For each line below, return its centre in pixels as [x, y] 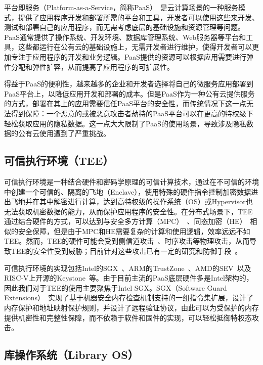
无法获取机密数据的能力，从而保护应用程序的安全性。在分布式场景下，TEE [128, 211]
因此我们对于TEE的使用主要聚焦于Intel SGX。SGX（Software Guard [116, 287]
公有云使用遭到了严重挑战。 [64, 133]
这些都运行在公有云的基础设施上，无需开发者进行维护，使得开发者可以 [135, 47]
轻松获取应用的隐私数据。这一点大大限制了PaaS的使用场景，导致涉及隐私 [125, 123]
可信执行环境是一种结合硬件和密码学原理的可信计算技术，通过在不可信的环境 [131, 181]
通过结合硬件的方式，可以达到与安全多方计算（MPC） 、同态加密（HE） [125, 221]
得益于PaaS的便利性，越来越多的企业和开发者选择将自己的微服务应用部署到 [129, 84]
